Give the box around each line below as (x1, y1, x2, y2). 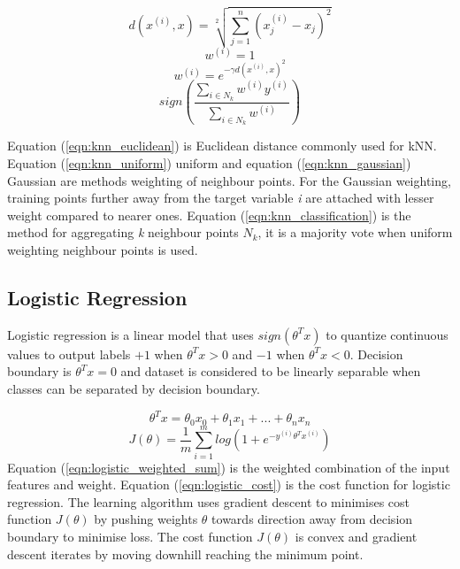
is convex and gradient (295, 527, 418, 545)
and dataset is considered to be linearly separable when (120, 362, 421, 381)
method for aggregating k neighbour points (7, 223, 239, 242)
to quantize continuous (326, 325, 448, 343)
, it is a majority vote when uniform (257, 223, 453, 242)
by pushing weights (94, 510, 198, 528)
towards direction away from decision (211, 510, 413, 528)
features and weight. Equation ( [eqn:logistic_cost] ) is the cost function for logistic (7, 475, 450, 494)
